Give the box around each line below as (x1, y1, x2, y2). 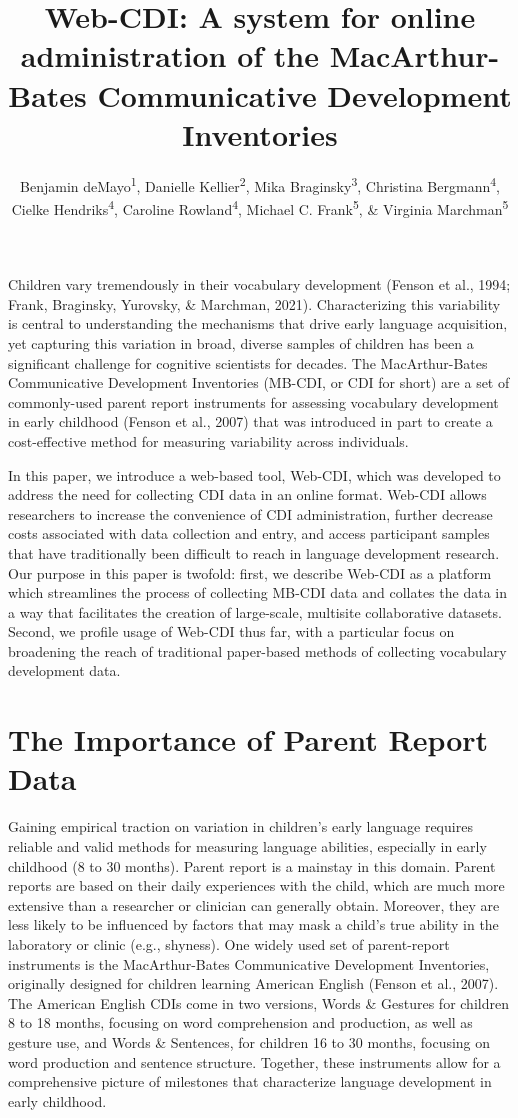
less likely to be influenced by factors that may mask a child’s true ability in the (8, 914, 499, 935)
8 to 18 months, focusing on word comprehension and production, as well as (8, 1012, 473, 1033)
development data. (8, 660, 121, 681)
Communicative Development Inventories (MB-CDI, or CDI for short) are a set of (8, 372, 510, 393)
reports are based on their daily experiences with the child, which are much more (8, 875, 505, 896)
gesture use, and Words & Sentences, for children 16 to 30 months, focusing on (8, 1031, 491, 1052)
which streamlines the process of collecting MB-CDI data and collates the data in (8, 582, 507, 603)
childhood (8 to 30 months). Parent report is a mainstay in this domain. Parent (8, 855, 496, 876)
